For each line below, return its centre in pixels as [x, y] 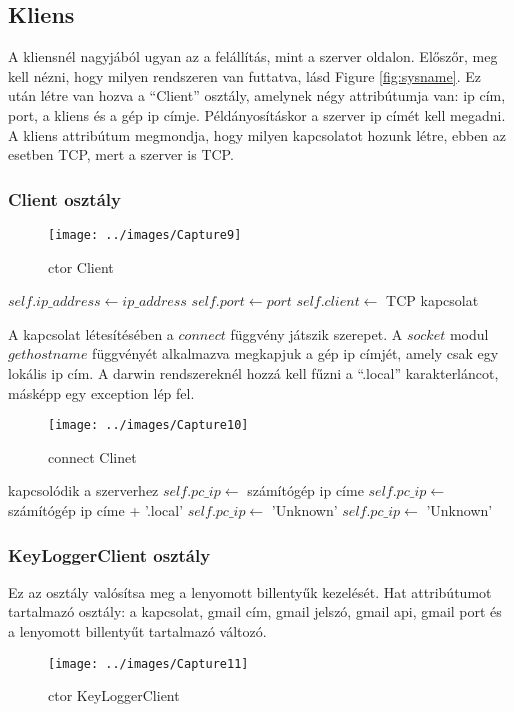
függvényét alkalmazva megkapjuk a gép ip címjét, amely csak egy [295, 353]
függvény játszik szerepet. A [316, 333]
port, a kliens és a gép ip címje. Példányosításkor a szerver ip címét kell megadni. [257, 114]
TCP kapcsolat [432, 300]
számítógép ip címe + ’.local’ [96, 510]
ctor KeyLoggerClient [114, 695]
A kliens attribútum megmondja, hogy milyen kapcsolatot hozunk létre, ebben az [257, 134]
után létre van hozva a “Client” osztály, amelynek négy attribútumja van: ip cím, [257, 95]
